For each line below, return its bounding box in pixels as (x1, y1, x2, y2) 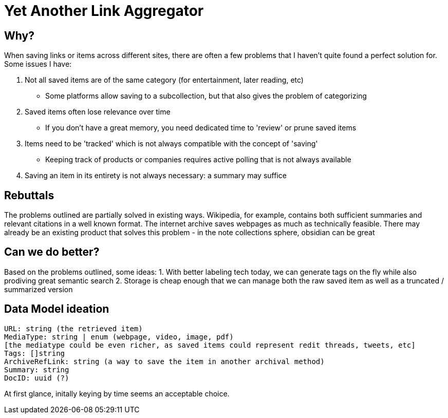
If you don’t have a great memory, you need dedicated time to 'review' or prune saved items (45, 123, 357, 132)
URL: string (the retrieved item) (4, 324, 143, 333)
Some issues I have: (4, 60, 72, 69)
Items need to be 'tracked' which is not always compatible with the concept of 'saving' (25, 139, 318, 148)
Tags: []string (4, 349, 65, 357)
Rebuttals (4, 188, 54, 202)
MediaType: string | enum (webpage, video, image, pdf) (4, 332, 234, 341)
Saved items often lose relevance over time (25, 107, 171, 117)
